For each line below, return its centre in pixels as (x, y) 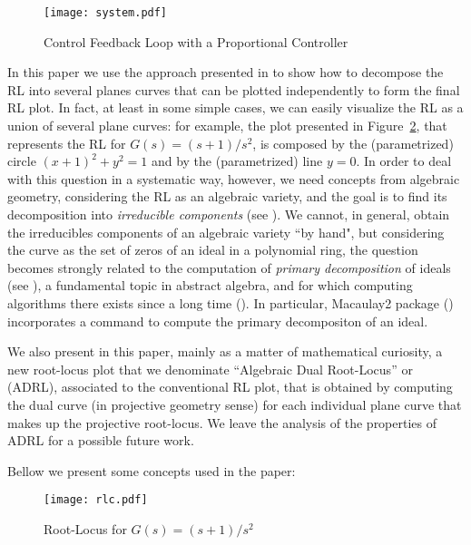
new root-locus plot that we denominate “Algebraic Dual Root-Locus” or (210, 369)
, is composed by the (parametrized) (353, 143)
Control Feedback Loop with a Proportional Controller (196, 41)
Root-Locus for (85, 528)
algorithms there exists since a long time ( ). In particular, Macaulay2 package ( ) (231, 302)
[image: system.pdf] (106, 13)
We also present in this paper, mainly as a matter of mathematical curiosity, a (225, 351)
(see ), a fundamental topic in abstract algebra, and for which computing (210, 285)
